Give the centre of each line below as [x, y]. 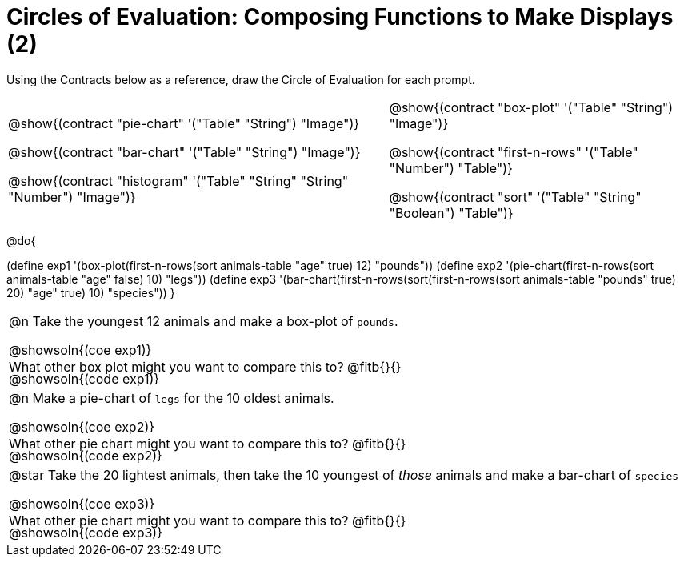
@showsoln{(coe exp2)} [82, 426]
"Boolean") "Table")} [451, 213]
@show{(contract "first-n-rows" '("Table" [514, 152]
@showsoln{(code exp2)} [86, 455]
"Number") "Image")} [72, 197]
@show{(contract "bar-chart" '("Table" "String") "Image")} [184, 152]
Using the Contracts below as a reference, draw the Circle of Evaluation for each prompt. [241, 79]
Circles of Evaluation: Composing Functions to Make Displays [340, 17]
